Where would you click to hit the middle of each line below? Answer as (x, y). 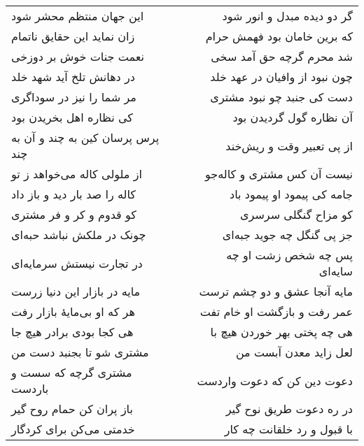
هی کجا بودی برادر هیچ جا (72, 332)
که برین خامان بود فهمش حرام (279, 36)
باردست (30, 388)
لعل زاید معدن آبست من (294, 352)
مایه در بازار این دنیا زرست (76, 291)
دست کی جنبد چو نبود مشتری (281, 97)
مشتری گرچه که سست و (72, 372)
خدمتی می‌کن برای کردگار (73, 429)
